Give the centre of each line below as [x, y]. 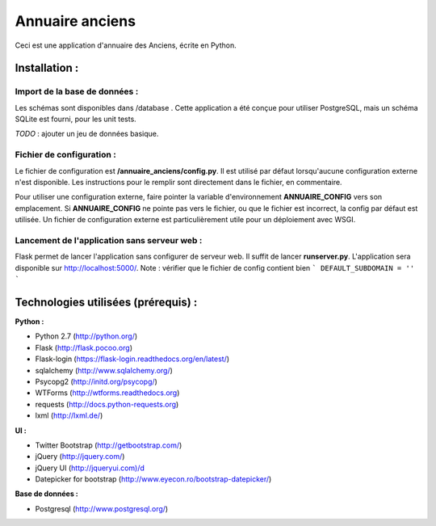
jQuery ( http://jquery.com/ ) [80, 457]
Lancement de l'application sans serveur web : [109, 240]
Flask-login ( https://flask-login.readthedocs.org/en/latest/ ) [132, 359]
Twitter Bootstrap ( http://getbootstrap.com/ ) [109, 445]
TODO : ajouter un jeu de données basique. [87, 134]
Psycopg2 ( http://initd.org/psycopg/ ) [96, 381]
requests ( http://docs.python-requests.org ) [107, 404]
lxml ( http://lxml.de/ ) [69, 415]
